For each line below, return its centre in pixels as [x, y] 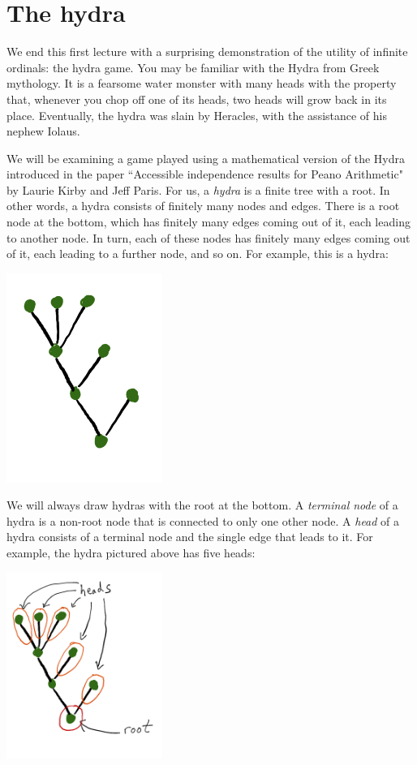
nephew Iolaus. [43, 131]
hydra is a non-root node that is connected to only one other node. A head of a [203, 520]
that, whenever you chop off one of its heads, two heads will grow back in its [197, 99]
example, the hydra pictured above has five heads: [131, 552]
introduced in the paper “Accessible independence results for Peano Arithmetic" [205, 174]
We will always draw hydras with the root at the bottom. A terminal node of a [202, 504]
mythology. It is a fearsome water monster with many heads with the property [202, 83]
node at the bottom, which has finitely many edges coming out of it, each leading [208, 222]
